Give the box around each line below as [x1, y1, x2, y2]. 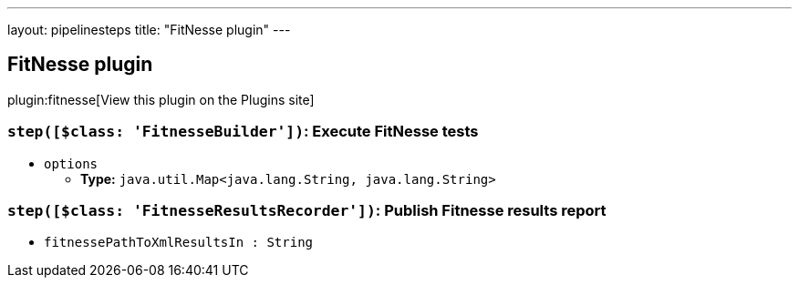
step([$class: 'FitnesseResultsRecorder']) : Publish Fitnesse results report [7, 200, 607, 219]
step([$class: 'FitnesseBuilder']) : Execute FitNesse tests [7, 122, 479, 141]
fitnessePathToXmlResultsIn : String [44, 235, 314, 250]
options [44, 156, 99, 171]
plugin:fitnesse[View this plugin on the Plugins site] [7, 91, 315, 107]
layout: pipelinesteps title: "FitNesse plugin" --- [7, 22, 291, 37]
